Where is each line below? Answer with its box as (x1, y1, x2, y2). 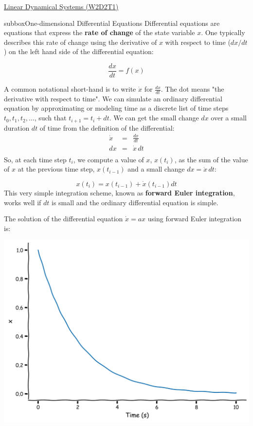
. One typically (201, 27, 245, 38)
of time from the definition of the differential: (39, 122, 175, 133)
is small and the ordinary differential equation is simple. (52, 197, 218, 207)
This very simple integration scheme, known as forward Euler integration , (4, 187, 235, 197)
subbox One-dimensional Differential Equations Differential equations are (4, 18, 220, 28)
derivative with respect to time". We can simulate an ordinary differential (4, 93, 222, 103)
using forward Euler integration (147, 213, 241, 224)
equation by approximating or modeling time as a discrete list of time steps (4, 103, 229, 113)
